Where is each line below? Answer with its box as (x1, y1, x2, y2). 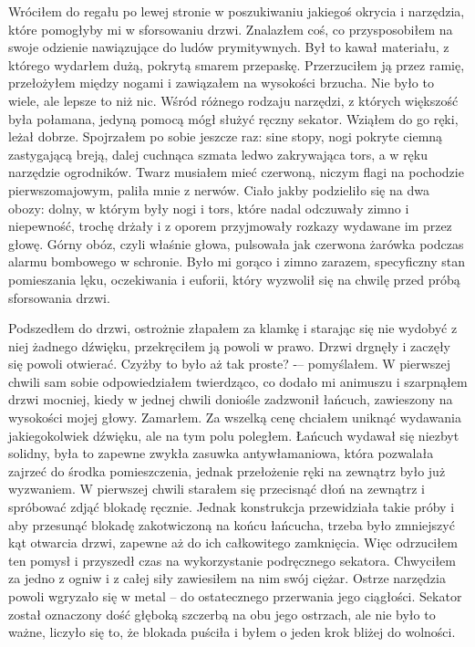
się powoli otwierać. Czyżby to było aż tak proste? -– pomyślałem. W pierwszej (8, 354, 450, 373)
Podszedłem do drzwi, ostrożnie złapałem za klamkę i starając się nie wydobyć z (8, 318, 458, 338)
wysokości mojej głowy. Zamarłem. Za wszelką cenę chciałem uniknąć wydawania (8, 408, 461, 427)
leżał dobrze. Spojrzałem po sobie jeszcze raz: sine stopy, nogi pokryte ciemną (8, 127, 443, 146)
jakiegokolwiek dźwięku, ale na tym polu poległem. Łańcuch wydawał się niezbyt (8, 425, 460, 444)
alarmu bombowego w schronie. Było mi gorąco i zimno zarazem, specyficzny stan (8, 252, 466, 271)
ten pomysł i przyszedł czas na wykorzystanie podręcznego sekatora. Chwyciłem (8, 550, 456, 569)
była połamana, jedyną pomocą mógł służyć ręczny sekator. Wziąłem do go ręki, (8, 109, 459, 128)
